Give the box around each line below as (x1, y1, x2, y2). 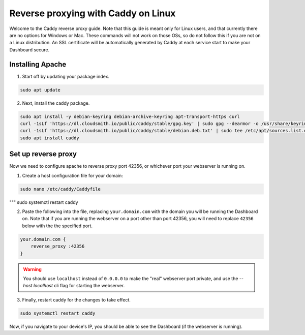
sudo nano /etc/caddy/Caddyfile (20, 186, 101, 192)
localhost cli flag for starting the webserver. (33, 283, 125, 289)
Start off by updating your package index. (22, 73, 109, 79)
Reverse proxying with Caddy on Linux (9, 8, 176, 19)
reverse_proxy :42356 (30, 243, 85, 249)
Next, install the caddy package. (22, 100, 90, 106)
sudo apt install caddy (20, 135, 80, 141)
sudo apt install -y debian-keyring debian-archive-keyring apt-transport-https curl (20, 113, 240, 119)
